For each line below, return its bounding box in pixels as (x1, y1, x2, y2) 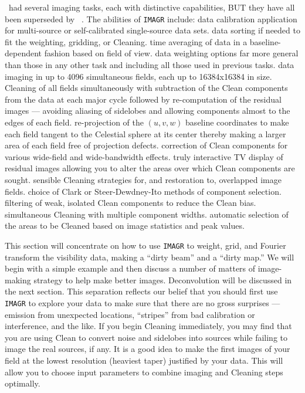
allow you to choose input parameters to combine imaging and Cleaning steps (5, 365, 283, 378)
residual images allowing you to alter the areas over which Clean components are (5, 162, 295, 174)
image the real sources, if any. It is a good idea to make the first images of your (5, 343, 290, 355)
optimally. (5, 377, 40, 389)
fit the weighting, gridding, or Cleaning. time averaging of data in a (5, 35, 248, 48)
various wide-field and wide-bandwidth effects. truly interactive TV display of (5, 150, 283, 162)
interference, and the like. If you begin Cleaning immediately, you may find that (5, 320, 292, 332)
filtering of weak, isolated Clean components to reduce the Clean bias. (5, 196, 256, 209)
